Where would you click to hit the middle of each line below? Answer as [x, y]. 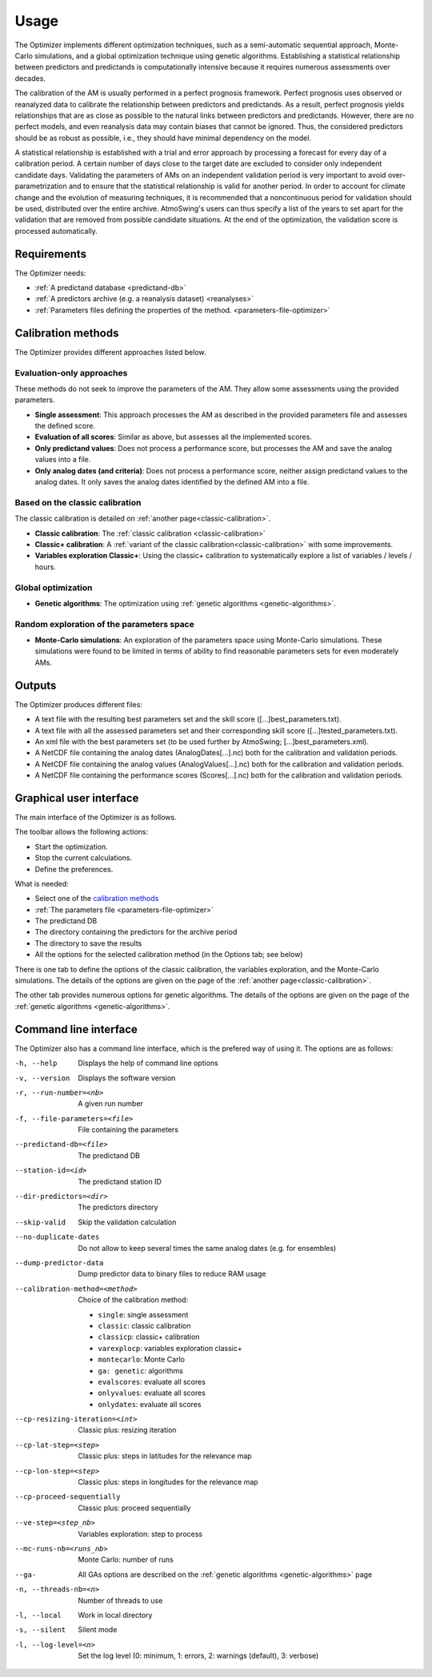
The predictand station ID [120, 1181]
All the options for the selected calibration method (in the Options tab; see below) [169, 955]
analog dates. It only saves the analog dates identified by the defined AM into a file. [172, 482]
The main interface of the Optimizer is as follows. [96, 817]
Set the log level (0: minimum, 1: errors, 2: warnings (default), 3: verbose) [198, 1656]
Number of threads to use [120, 1600]
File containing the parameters [128, 1130]
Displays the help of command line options [148, 1063]
